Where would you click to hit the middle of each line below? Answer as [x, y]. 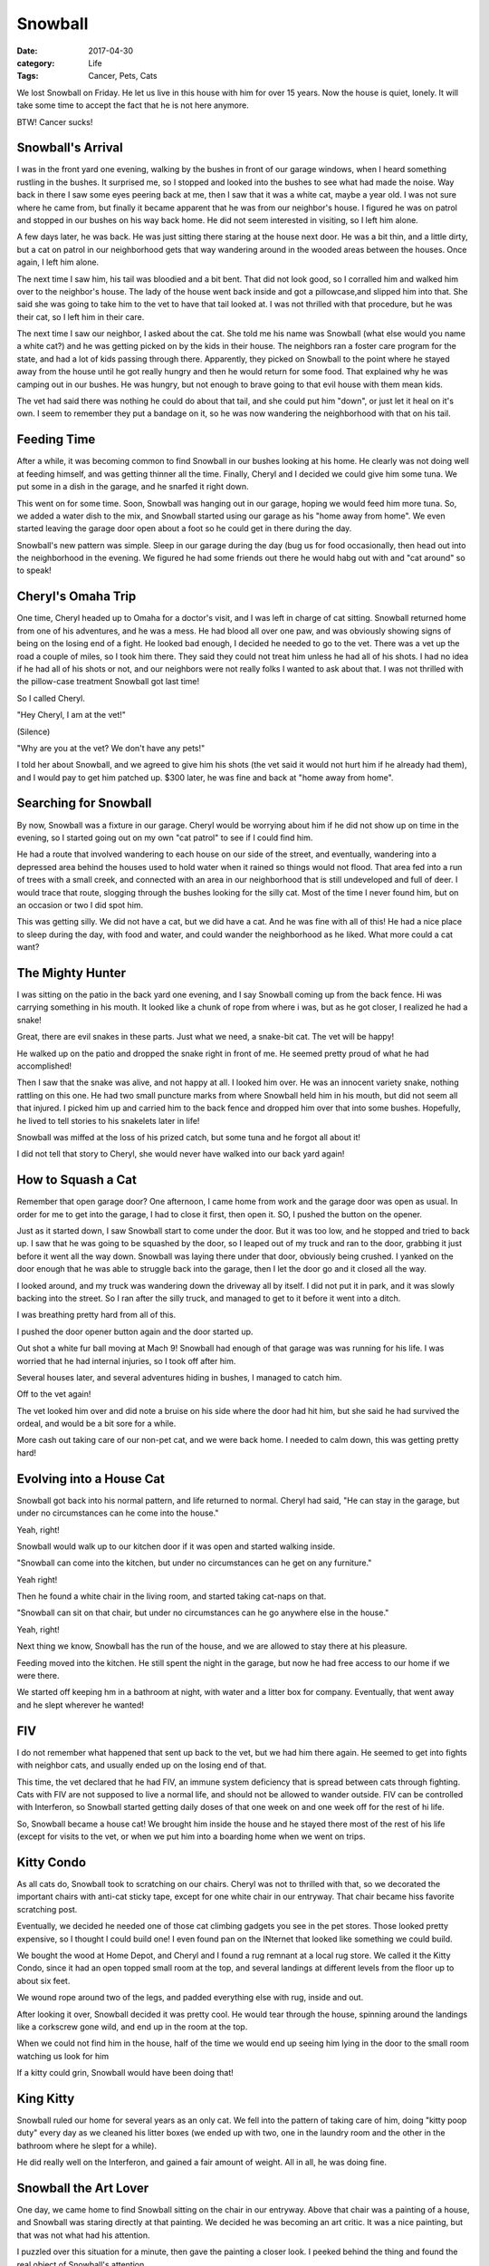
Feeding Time [56, 440]
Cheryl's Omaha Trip [77, 597]
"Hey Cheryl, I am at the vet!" [72, 715]
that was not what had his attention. [83, 2235]
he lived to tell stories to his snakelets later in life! [108, 1120]
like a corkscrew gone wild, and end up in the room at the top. [132, 2027]
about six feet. [43, 1980]
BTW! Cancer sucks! [55, 121]
